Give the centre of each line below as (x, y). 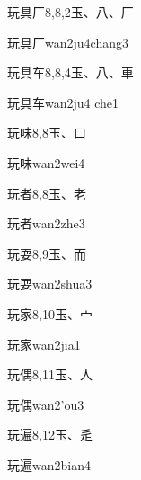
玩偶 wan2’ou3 (46, 404)
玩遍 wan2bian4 (49, 464)
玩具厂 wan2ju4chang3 (68, 42)
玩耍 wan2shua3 (50, 284)
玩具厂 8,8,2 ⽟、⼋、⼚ (70, 12)
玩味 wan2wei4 (46, 162)
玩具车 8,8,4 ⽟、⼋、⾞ (70, 72)
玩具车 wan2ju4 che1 (63, 102)
